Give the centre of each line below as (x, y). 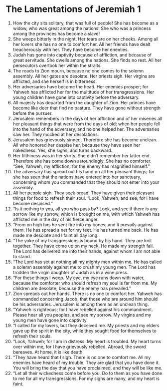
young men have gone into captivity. (50, 320)
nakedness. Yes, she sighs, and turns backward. (63, 150)
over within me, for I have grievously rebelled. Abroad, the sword (79, 347)
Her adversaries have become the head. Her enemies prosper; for (81, 86)
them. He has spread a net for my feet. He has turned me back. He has (85, 230)
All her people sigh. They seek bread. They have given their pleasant (83, 193)
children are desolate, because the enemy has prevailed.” (72, 288)
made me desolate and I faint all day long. (56, 235)
